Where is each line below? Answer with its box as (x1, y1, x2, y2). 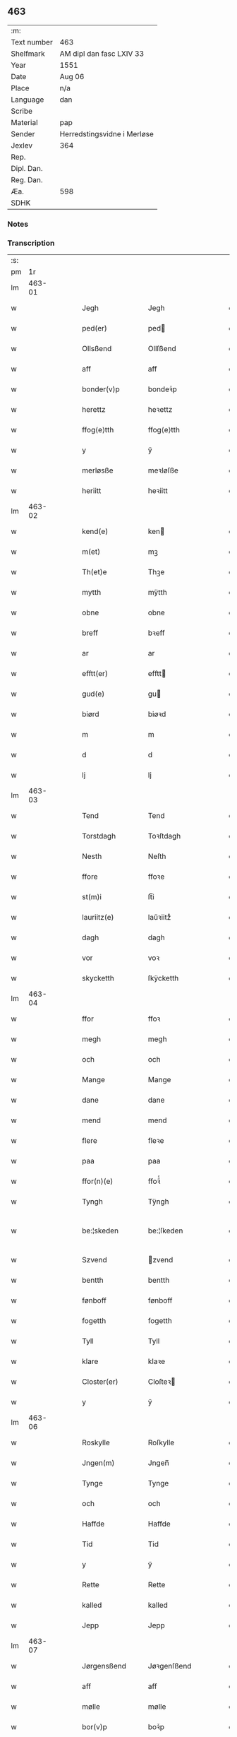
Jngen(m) (82, 1458, 115, 1468)
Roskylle (82, 1437, 111, 1447)
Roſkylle (147, 1437, 175, 1447)
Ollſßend (147, 344, 176, 354)
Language (11, 95, 44, 105)
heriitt (82, 486, 102, 496)
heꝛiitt (147, 486, 168, 496)
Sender (11, 129, 35, 138)
